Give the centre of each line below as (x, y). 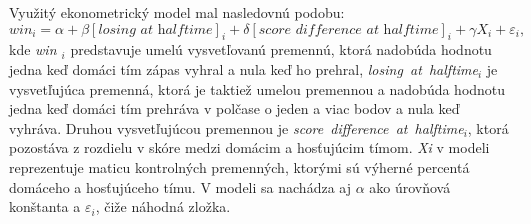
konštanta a (45, 206)
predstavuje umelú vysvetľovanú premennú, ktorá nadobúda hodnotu (281, 49)
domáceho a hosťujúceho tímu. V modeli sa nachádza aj (180, 186)
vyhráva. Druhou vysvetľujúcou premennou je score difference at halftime (236, 127)
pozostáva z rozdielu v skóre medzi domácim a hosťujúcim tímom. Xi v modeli (249, 147)
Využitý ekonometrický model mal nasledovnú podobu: (177, 12)
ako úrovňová (410, 186)
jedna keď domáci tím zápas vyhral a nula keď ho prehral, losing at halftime (243, 68)
